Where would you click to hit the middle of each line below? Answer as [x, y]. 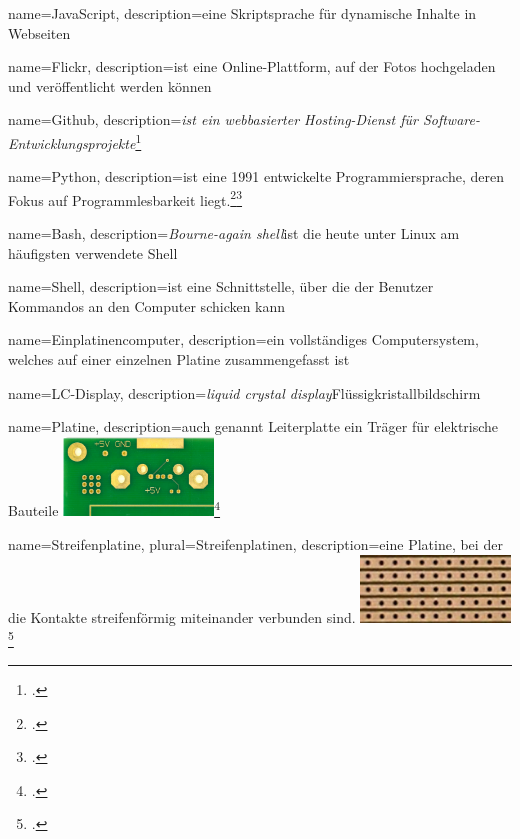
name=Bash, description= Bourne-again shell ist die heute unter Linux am [234, 233]
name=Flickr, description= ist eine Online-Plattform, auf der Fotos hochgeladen [252, 66]
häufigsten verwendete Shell [93, 252]
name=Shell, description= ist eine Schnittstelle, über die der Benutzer [221, 286]
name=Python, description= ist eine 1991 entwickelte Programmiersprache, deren [256, 176]
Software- [451, 119]
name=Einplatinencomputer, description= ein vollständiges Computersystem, [243, 339]
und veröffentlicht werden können [110, 85]
